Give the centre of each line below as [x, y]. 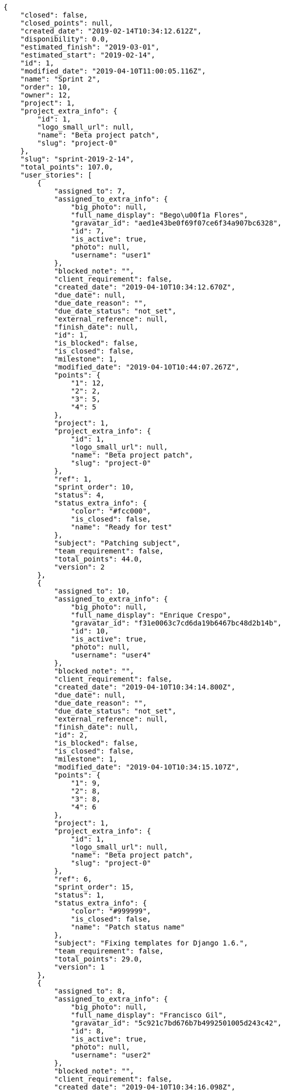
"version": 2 [79, 567]
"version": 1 [79, 967]
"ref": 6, [73, 879]
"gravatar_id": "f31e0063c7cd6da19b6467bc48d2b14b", [176, 623]
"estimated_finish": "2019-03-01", [90, 47]
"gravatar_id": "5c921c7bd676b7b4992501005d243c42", [176, 1023]
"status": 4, [79, 495]
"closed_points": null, [67, 23]
